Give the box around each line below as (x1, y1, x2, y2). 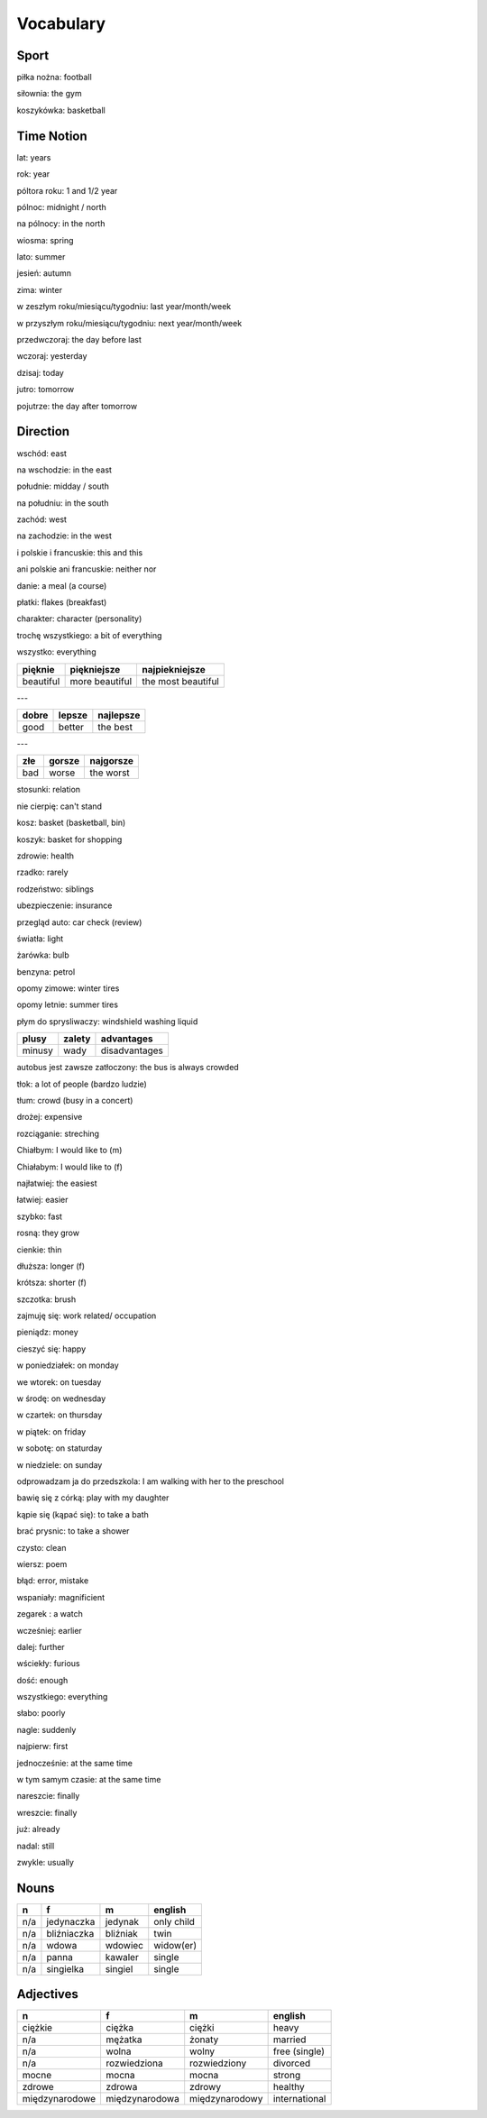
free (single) (272, 2045, 325, 2058)
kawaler (105, 1950, 139, 1963)
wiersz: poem (16, 1558, 68, 1569)
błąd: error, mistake (16, 1575, 89, 1586)
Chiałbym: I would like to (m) (16, 1145, 123, 1156)
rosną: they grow (16, 1227, 80, 1239)
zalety (63, 1032, 91, 1045)
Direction (16, 424, 70, 439)
